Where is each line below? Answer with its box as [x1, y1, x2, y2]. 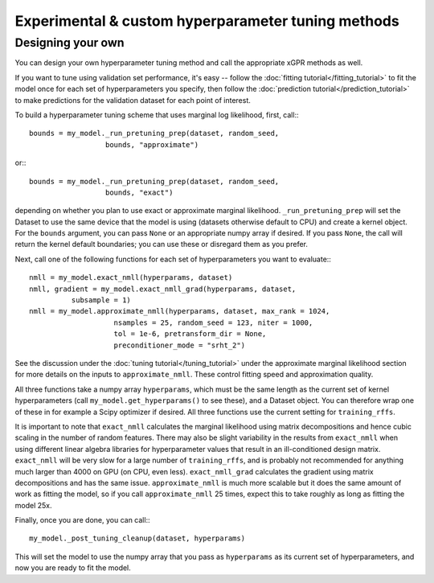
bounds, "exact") [104, 187, 174, 197]
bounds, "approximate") [104, 140, 199, 149]
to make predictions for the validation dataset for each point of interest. [14, 95, 251, 105]
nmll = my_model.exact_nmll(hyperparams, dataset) [29, 273, 233, 282]
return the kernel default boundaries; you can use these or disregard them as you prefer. [14, 240, 309, 249]
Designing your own [14, 35, 125, 50]
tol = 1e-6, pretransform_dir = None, [113, 330, 267, 339]
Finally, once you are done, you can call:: [14, 515, 150, 525]
